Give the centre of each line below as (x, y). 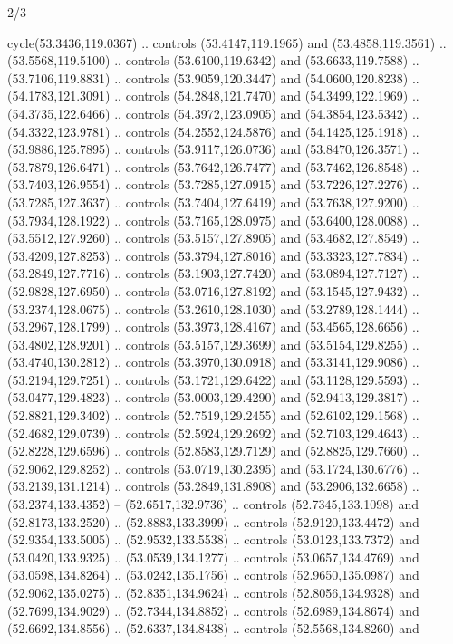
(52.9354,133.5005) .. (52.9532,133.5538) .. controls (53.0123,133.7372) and (213, 539)
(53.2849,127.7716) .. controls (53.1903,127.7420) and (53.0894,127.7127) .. (213, 273)
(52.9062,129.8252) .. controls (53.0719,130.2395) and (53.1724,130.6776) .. (213, 468)
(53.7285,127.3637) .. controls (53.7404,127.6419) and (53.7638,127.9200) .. (213, 202)
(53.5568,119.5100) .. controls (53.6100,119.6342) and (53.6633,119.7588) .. (213, 60)
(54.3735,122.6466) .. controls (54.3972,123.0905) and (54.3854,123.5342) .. (213, 113)
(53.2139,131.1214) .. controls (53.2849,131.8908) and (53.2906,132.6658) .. (213, 486)
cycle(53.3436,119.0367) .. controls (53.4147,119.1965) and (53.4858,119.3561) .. (227, 42)
